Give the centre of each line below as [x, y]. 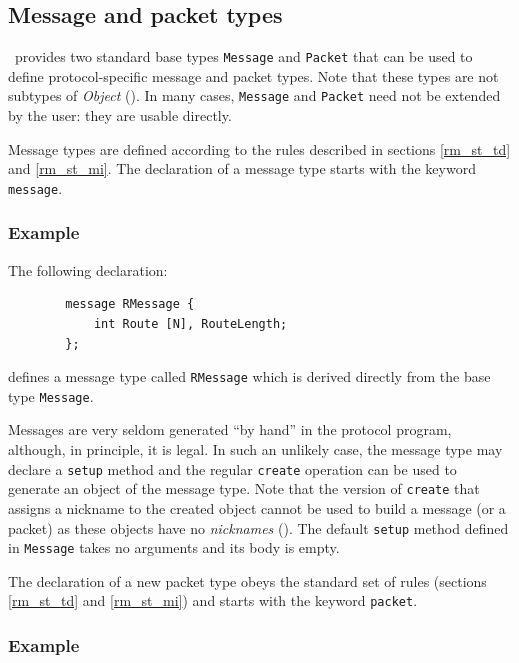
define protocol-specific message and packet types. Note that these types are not [253, 75]
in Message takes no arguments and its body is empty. [174, 547]
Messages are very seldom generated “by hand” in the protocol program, [230, 429]
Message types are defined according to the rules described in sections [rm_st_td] [259, 148]
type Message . [51, 395]
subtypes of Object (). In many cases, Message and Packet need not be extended [254, 95]
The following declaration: [88, 269]
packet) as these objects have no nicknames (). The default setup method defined [258, 527]
